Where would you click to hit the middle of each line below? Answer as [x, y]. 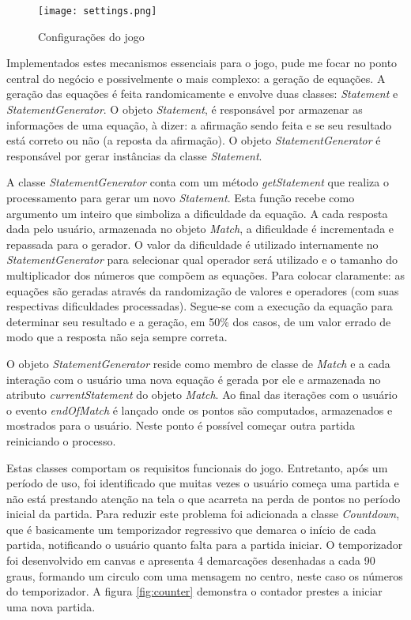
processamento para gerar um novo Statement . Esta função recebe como [181, 197]
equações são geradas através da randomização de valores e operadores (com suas [203, 290]
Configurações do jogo [91, 36]
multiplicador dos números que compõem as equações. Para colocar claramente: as [205, 274]
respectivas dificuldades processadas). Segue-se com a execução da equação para [200, 306]
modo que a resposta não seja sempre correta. [117, 337]
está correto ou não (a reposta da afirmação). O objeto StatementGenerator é [194, 140]
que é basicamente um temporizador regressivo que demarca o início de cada [191, 529]
